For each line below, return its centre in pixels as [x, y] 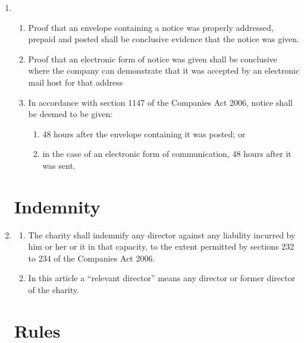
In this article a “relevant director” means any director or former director [162, 278]
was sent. [59, 165]
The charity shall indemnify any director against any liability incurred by [162, 235]
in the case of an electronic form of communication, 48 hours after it [167, 154]
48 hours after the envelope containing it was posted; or [144, 133]
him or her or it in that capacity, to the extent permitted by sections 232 [161, 246]
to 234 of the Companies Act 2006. [92, 258]
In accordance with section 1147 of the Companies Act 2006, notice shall [160, 102]
